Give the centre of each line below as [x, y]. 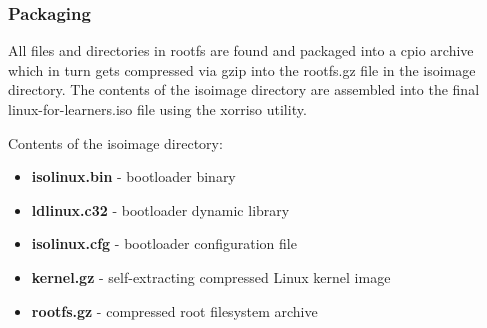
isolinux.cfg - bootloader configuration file [164, 243]
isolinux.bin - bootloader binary [133, 176]
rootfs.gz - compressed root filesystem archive [174, 310]
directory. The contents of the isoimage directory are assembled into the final [244, 89]
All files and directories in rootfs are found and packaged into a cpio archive [241, 50]
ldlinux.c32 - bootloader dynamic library [160, 209]
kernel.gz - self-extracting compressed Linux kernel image [211, 276]
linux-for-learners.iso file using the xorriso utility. [157, 109]
